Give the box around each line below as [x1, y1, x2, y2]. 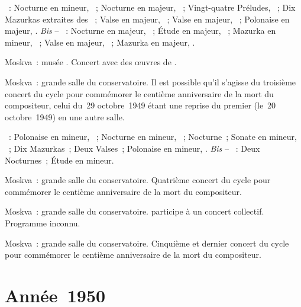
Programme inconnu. [5, 216, 80, 229]
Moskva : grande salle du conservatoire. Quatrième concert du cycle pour [5, 174, 271, 186]
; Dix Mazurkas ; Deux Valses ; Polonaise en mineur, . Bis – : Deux [8, 142, 260, 154]
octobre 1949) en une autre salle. [5, 110, 125, 123]
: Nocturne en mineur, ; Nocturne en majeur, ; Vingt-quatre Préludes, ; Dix [8, 1, 296, 13]
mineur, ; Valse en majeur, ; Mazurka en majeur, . [5, 36, 195, 48]
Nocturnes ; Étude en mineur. [5, 153, 114, 166]
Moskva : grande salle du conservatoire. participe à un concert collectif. [5, 205, 264, 218]
